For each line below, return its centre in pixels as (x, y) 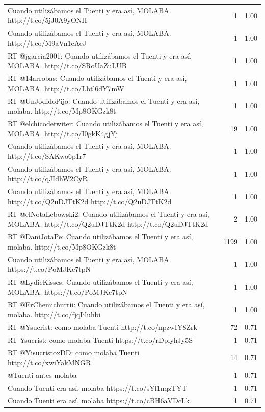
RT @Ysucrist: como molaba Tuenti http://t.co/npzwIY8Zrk (102, 327)
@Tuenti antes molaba (42, 375)
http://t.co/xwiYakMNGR (49, 362)
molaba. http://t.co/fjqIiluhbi (54, 314)
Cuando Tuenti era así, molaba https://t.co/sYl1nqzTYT (97, 387)
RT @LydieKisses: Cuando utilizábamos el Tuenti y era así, (100, 282)
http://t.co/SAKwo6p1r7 (47, 156)
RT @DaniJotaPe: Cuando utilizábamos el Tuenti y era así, (100, 237)
